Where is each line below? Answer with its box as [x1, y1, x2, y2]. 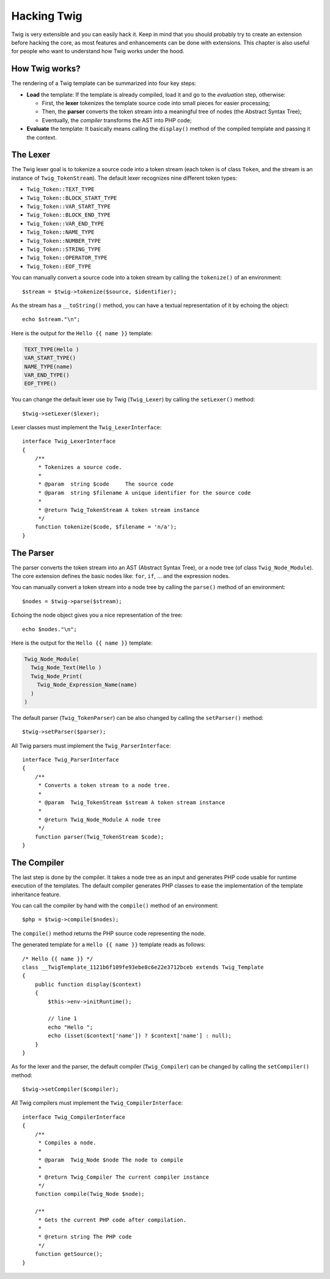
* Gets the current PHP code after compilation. [38, 1216, 186, 1223]
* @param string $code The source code [38, 481, 174, 488]
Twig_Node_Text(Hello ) [31, 664, 102, 671]
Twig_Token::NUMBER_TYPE [26, 237, 101, 244]
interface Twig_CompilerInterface [22, 1113, 125, 1121]
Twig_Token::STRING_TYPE [26, 246, 101, 253]
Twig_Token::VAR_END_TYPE [26, 220, 105, 227]
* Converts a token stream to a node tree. [38, 782, 170, 789]
